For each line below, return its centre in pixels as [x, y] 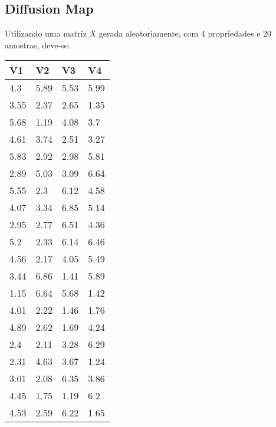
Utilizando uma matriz [46, 33]
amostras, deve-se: [37, 45]
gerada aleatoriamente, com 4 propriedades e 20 [185, 33]
